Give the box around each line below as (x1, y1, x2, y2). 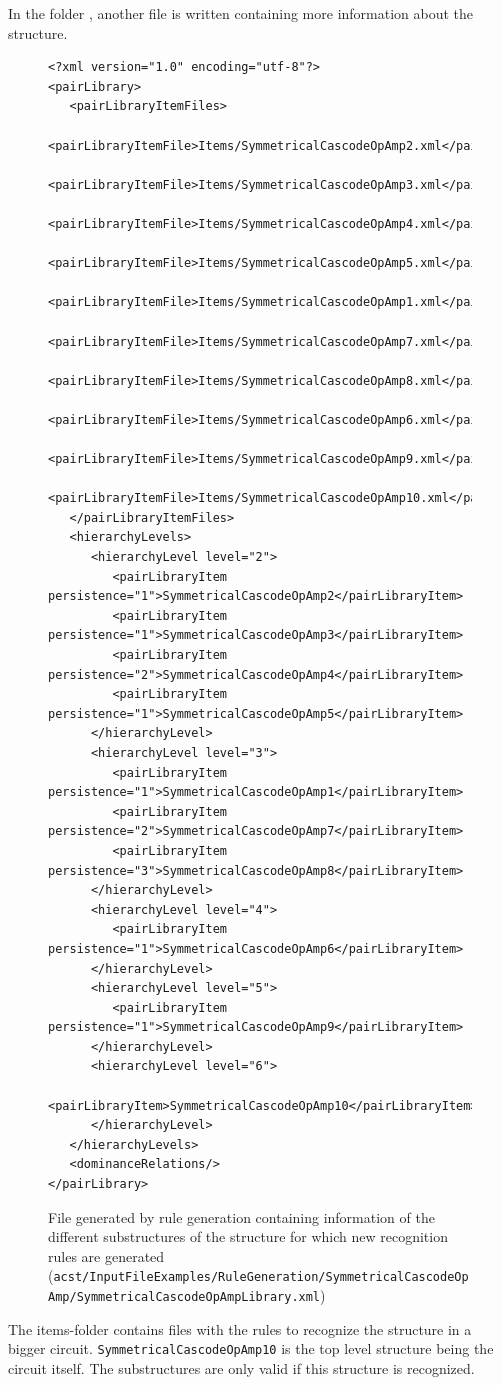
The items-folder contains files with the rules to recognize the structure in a (8, 1318, 472, 1339)
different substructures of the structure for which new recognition (48, 1226, 448, 1247)
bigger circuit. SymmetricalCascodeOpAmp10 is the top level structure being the (8, 1338, 494, 1359)
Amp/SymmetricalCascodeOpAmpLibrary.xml (48, 1290, 321, 1305)
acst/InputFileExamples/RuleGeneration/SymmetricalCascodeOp (53, 1270, 469, 1285)
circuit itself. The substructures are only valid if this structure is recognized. (8, 1357, 475, 1378)
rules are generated (48, 1245, 165, 1266)
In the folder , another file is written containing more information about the (8, 3, 474, 23)
